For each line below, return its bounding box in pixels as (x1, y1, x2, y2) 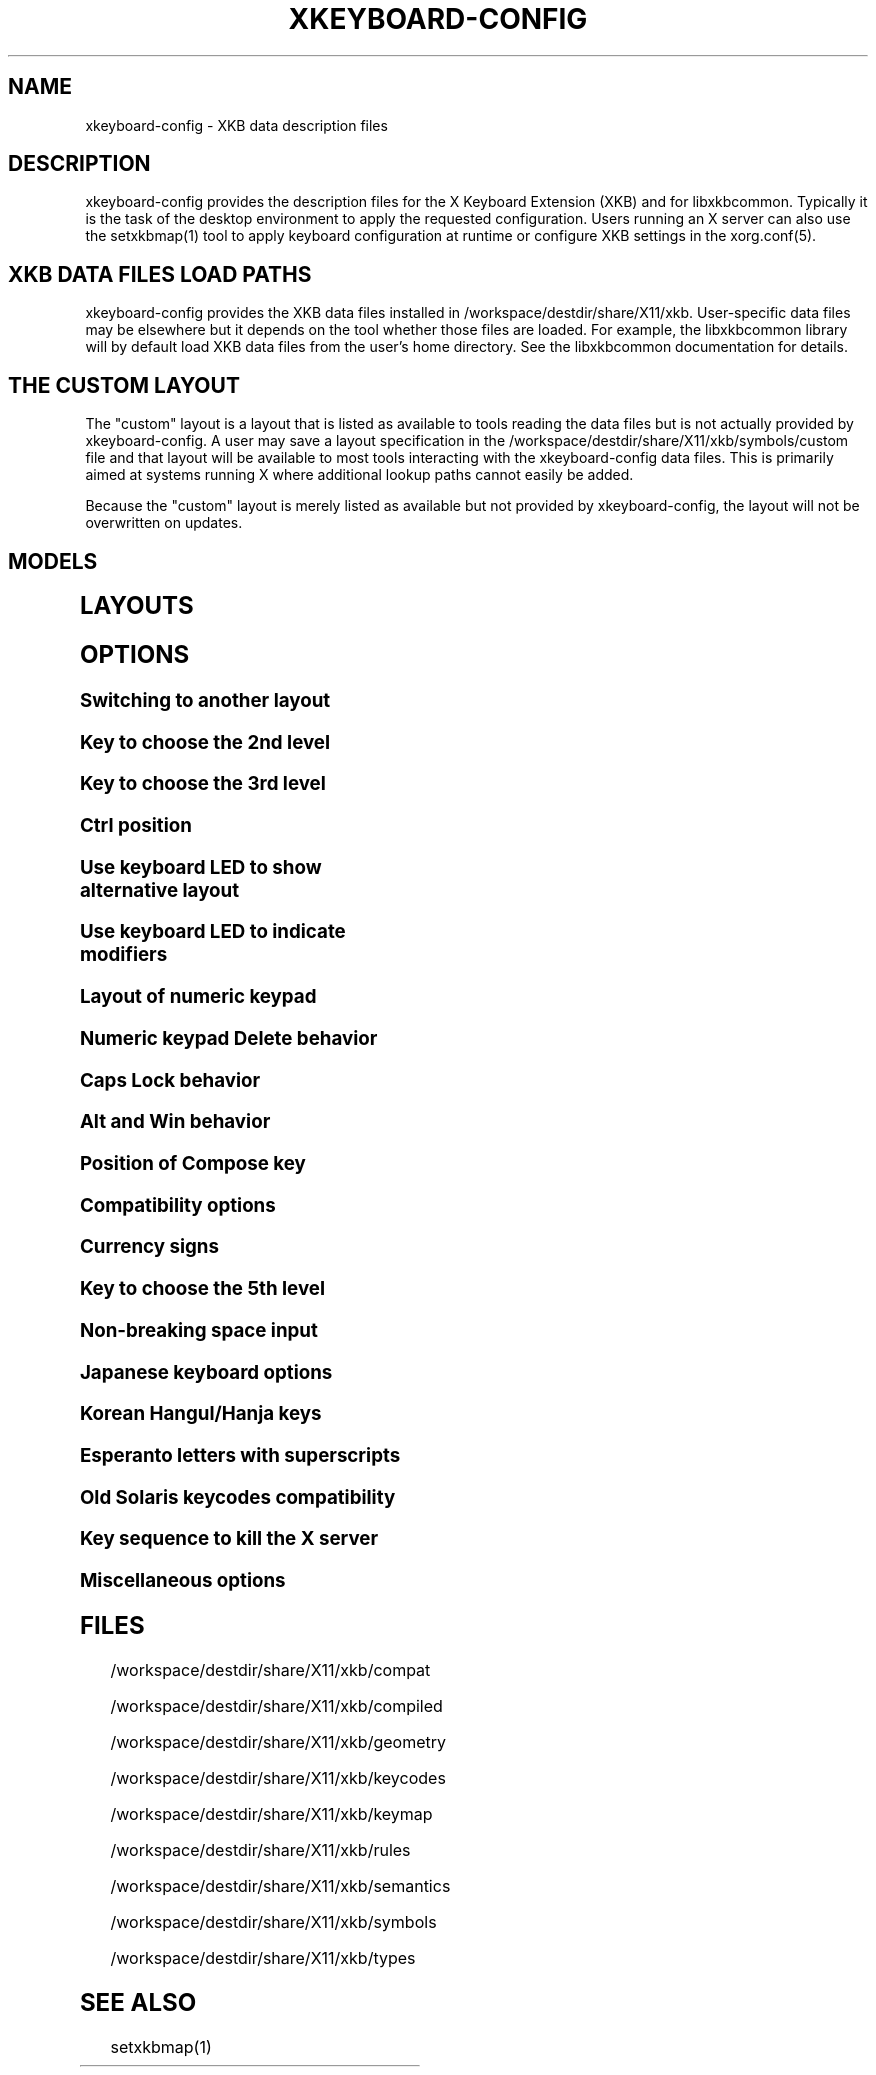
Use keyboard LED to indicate (79, 920, 346, 944)
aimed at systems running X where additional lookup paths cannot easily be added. (85, 466, 634, 484)
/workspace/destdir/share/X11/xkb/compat (110, 1659, 431, 1680)
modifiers (79, 943, 168, 967)
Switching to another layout (79, 688, 331, 712)
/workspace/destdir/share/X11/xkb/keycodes (110, 1767, 446, 1788)
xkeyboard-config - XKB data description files (85, 116, 388, 134)
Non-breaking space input (79, 1318, 318, 1342)
